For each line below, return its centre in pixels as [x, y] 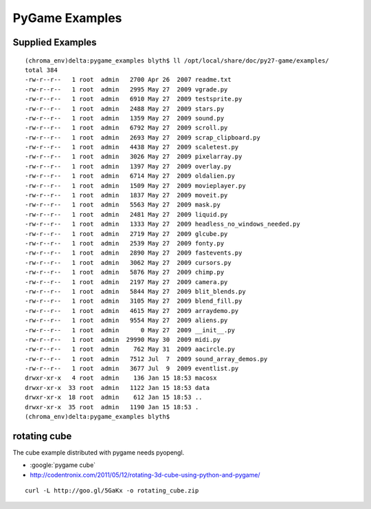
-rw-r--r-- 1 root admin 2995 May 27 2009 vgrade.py [126, 89]
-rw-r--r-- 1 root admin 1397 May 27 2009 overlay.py [128, 166]
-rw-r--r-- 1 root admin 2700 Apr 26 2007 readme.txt [128, 80]
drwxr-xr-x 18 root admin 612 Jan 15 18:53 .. [114, 398]
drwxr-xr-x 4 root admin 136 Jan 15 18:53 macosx [121, 378]
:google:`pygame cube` [63, 465]
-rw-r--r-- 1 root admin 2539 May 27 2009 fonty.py [125, 243]
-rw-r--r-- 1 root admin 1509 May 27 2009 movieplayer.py [136, 185]
